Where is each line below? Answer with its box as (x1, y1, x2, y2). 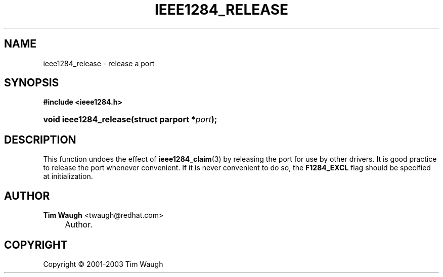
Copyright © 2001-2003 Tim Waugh (43, 259, 163, 268)
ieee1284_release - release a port (43, 59, 155, 68)
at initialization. (43, 172, 93, 181)
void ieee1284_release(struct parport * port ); (43, 114, 217, 125)
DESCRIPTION (4, 133, 76, 146)
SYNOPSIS (4, 76, 59, 89)
